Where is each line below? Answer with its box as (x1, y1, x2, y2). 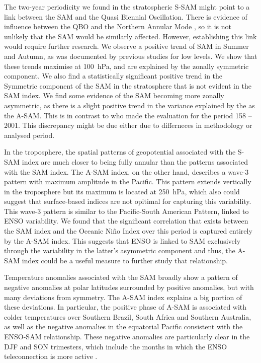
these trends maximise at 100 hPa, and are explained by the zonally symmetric (4, 60, 249, 71)
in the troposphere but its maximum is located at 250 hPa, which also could (4, 186, 240, 196)
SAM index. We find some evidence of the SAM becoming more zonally (4, 90, 224, 101)
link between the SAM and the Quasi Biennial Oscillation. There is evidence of (4, 11, 247, 22)
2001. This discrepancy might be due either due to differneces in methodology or (4, 120, 252, 130)
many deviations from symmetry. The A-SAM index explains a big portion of (4, 292, 242, 302)
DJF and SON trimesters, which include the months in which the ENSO (4, 341, 227, 351)
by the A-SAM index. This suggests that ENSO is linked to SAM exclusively (4, 235, 241, 246)
